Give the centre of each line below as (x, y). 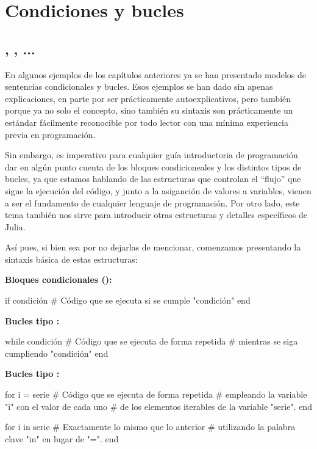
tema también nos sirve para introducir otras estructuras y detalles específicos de (156, 215)
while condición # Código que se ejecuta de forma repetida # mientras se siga (151, 341)
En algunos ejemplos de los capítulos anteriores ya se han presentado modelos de (156, 74)
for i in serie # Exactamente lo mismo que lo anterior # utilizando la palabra (150, 427)
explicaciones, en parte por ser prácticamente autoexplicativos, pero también (148, 98)
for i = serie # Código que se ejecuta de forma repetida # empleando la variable (156, 394)
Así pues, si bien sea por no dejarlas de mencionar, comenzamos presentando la (153, 247)
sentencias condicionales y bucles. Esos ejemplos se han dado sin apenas (139, 86)
